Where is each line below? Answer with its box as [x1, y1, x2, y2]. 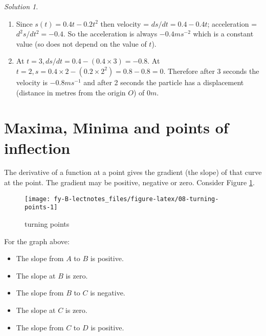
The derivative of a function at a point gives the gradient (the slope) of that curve [4, 167, 262, 177]
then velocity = [100, 18, 149, 29]
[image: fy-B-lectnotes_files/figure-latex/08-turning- [25, 195, 219, 203]
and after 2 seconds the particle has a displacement [83, 76, 244, 87]
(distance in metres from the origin [16, 87, 126, 97]
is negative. [90, 287, 125, 298]
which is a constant [193, 28, 254, 39]
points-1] [25, 204, 58, 211]
